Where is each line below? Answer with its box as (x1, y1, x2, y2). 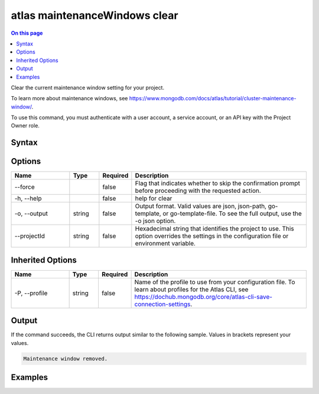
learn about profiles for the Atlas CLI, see (134, 285, 249, 293)
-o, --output (14, 209, 48, 218)
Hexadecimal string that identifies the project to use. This (135, 225, 295, 233)
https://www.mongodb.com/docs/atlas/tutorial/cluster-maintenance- (129, 95, 297, 102)
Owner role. (11, 122, 40, 129)
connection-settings (134, 300, 191, 308)
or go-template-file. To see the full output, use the (162, 209, 302, 218)
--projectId (14, 232, 45, 240)
